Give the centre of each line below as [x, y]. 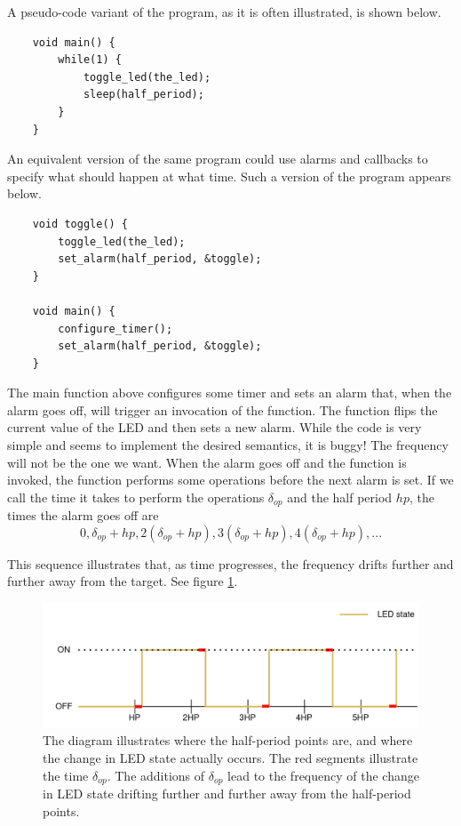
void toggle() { [80, 224]
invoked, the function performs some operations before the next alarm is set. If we [230, 480]
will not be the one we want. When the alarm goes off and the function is [207, 462]
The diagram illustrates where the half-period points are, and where [228, 740]
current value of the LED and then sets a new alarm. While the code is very [215, 427]
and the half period [340, 497]
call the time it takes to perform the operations [136, 497]
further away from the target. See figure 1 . [123, 581]
